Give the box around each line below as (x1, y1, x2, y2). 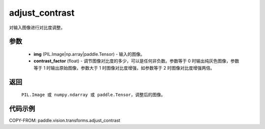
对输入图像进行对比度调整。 (9, 25, 65, 30)
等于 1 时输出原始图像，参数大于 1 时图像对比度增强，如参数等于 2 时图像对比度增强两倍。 (33, 65, 215, 71)
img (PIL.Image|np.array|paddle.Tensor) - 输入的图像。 (33, 51, 145, 57)
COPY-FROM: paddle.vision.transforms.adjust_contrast (9, 118, 120, 124)
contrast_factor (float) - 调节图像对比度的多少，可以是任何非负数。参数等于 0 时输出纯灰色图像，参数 (33, 58, 239, 64)
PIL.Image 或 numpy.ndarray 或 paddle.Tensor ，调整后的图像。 (21, 92, 165, 98)
